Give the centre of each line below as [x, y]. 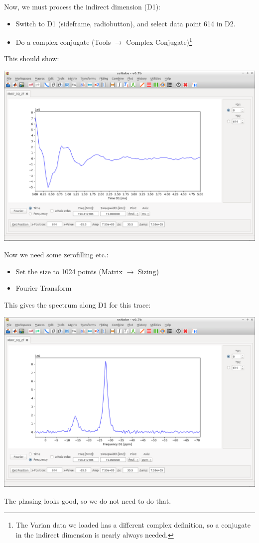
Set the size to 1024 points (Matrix [69, 271]
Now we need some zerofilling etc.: [56, 255]
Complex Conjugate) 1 [159, 41]
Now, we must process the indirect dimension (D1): [82, 6]
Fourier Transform [44, 288]
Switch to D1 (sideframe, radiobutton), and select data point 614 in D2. [126, 23]
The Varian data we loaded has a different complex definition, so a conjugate [133, 525]
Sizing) [148, 271]
